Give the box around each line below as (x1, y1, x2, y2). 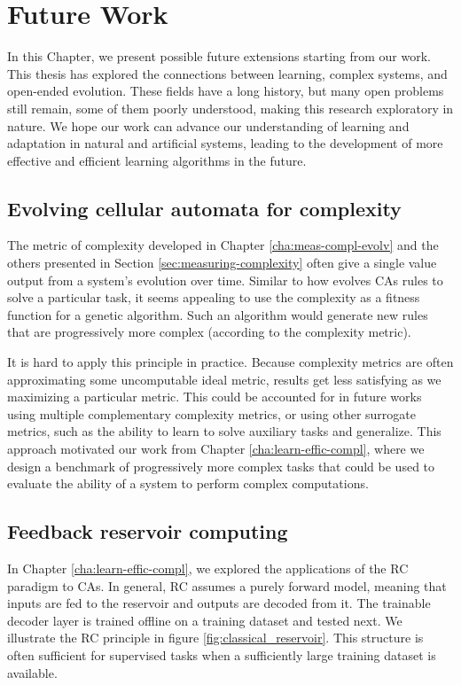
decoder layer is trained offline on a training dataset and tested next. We (7, 611, 402, 629)
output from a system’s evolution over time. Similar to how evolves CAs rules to (7, 270, 443, 289)
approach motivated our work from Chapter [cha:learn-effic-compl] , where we (7, 440, 425, 458)
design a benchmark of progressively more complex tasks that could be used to (7, 456, 435, 475)
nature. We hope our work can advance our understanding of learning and (7, 116, 410, 135)
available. (7, 663, 58, 681)
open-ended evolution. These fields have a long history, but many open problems (7, 82, 444, 100)
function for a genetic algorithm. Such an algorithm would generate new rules (7, 305, 428, 323)
